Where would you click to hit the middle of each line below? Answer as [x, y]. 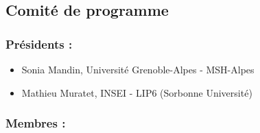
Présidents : [39, 44]
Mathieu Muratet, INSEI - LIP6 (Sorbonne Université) [137, 92]
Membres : [36, 123]
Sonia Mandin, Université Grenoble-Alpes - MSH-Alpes [138, 69]
